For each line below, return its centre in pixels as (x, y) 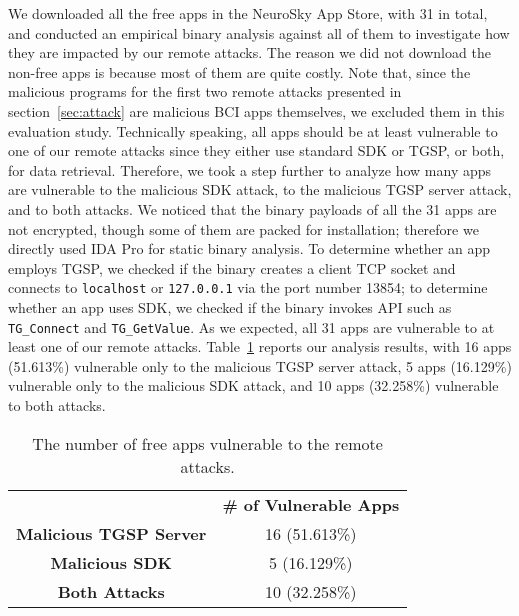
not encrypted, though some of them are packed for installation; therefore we (243, 228)
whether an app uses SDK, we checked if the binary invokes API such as (230, 306)
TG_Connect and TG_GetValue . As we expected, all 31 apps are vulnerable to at (251, 326)
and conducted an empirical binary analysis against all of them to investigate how (259, 32)
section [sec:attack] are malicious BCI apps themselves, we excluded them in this (256, 110)
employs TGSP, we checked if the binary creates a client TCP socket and (232, 267)
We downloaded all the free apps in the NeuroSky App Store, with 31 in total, (248, 13)
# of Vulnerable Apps (311, 504)
